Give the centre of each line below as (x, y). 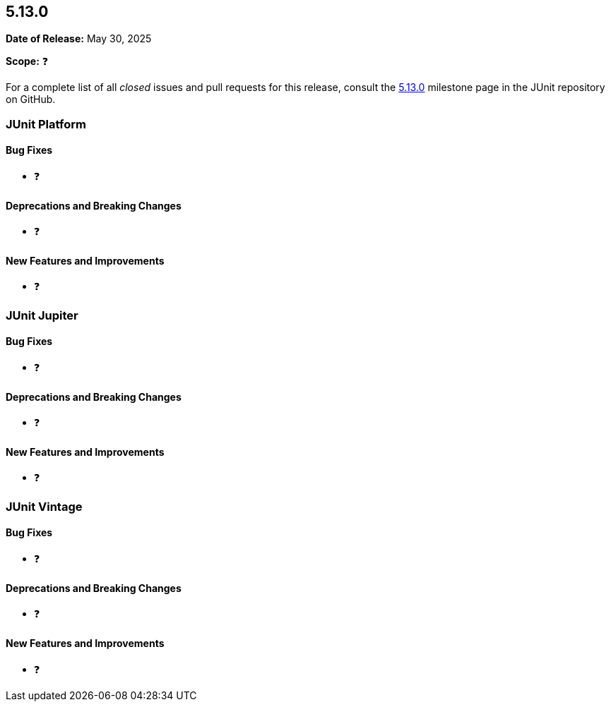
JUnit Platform (46, 124)
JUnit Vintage (44, 506)
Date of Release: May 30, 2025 (79, 39)
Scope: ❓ (27, 61)
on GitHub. (31, 99)
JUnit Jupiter (42, 315)
